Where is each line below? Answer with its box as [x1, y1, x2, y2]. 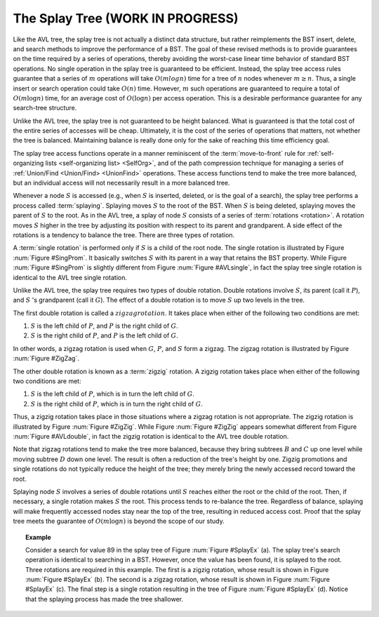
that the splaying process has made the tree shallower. [25, 595, 184, 603]
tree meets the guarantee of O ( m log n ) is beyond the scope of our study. [13, 517, 225, 526]
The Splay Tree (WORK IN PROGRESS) [13, 11, 239, 26]
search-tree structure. [13, 104, 77, 112]
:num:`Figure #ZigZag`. [13, 354, 80, 363]
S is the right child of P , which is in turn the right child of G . [30, 399, 203, 408]
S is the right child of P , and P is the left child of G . [30, 331, 178, 340]
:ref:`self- [307, 149, 335, 157]
